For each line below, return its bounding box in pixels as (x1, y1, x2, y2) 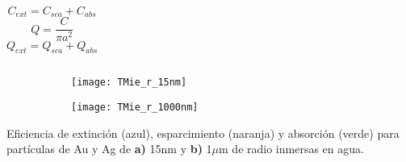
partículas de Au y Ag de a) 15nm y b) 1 (6, 140, 212, 157)
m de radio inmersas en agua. (219, 140, 364, 157)
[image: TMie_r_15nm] (71, 77, 187, 89)
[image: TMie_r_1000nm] (71, 101, 199, 113)
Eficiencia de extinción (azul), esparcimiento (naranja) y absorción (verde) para (6, 124, 400, 141)
